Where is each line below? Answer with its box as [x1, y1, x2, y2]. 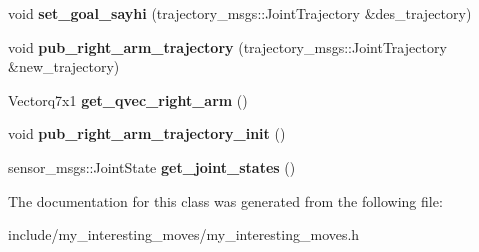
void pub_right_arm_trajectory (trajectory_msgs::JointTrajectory [8, 36, 447, 57]
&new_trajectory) [8, 56, 120, 77]
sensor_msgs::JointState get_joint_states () [8, 156, 296, 177]
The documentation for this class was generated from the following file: [8, 190, 443, 211]
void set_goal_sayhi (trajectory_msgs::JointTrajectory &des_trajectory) [8, 3, 472, 23]
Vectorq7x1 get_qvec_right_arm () [8, 89, 248, 110]
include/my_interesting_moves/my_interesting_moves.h [8, 224, 360, 245]
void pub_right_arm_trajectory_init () [8, 123, 286, 144]
